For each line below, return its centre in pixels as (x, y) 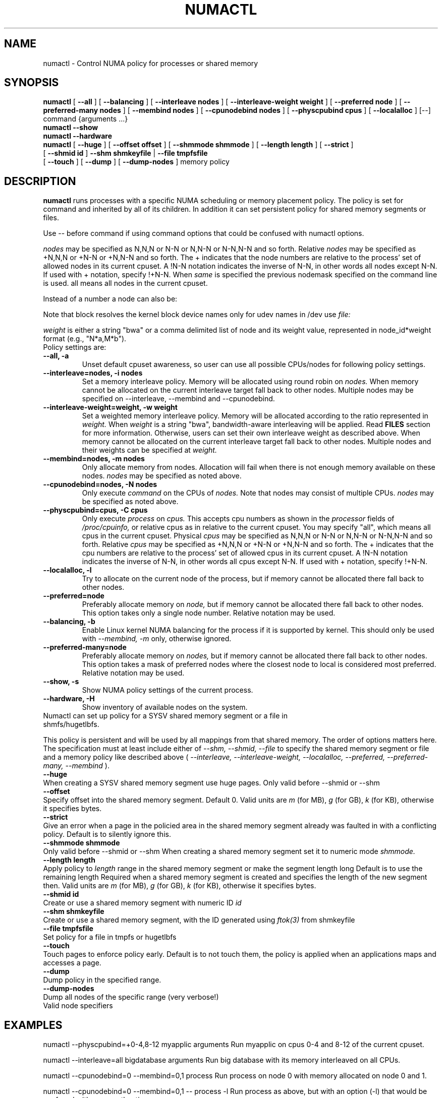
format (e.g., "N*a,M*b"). (85, 339)
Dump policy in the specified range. (102, 980)
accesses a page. (72, 963)
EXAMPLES (33, 1025)
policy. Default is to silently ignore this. (107, 834)
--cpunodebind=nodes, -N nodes (100, 484)
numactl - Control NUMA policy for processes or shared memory (151, 63)
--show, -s (61, 682)
